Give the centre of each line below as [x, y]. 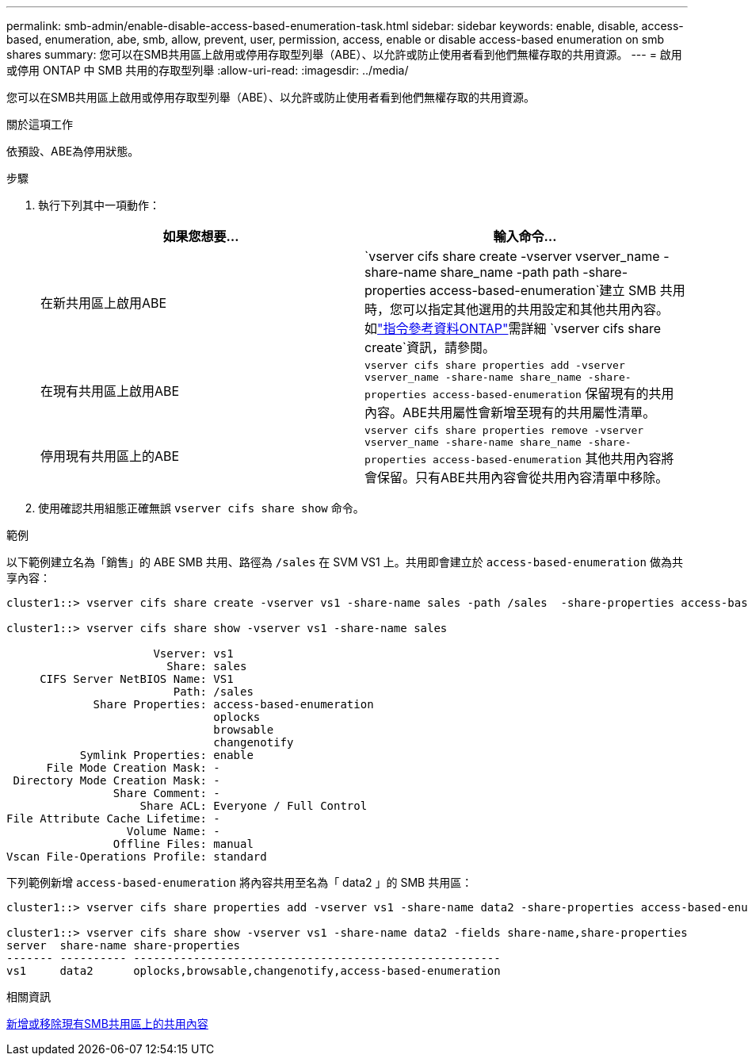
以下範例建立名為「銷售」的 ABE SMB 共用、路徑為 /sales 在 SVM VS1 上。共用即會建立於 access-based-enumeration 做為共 [345, 562]
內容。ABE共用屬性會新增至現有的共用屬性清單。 [510, 412]
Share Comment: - [166, 793]
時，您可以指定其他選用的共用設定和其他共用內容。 [517, 309]
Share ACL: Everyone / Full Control [254, 806]
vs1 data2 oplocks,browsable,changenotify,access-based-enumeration [254, 971]
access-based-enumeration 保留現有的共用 [553, 393]
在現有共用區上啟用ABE [110, 391]
